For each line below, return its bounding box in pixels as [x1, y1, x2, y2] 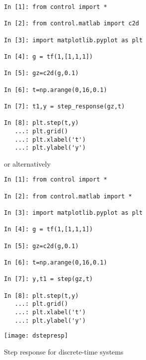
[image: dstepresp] [4, 332, 68, 340]
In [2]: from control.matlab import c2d [4, 20, 140, 27]
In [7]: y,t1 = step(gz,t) [4, 275, 93, 283]
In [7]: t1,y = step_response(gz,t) [4, 102, 125, 110]
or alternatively [4, 158, 51, 169]
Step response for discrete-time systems [4, 346, 124, 357]
